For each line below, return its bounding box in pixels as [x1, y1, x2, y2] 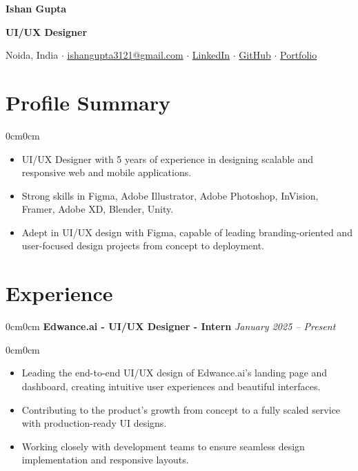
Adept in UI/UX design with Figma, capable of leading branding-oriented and [21, 224, 352, 239]
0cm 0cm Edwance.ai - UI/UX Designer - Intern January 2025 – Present [6, 319, 336, 334]
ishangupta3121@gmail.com [67, 48, 183, 62]
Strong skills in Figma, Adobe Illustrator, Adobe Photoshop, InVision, [21, 188, 319, 202]
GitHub [239, 48, 271, 62]
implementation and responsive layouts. [21, 452, 189, 467]
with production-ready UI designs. [21, 416, 167, 430]
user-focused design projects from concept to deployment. [21, 238, 264, 253]
